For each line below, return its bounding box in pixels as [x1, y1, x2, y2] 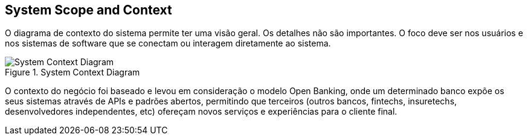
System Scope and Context [5, 2, 172, 17]
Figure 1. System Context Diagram [5, 67, 140, 78]
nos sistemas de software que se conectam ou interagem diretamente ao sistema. [5, 38, 331, 49]
